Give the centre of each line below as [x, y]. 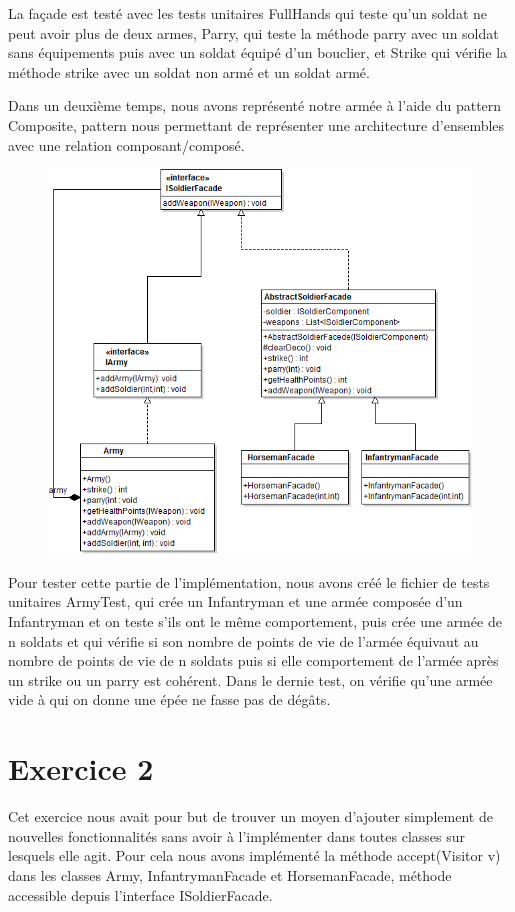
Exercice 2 [81, 768]
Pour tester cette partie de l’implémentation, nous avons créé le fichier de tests [249, 581]
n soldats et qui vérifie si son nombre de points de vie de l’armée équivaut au [243, 640]
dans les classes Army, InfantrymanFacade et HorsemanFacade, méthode [230, 874]
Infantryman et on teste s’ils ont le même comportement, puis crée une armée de [255, 621]
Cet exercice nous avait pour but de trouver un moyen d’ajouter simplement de [250, 816]
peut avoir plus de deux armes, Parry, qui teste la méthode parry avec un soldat [253, 32]
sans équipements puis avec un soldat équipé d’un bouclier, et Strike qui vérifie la [258, 52]
